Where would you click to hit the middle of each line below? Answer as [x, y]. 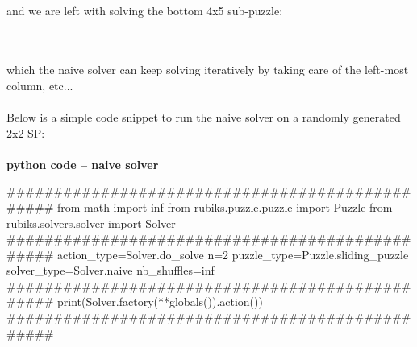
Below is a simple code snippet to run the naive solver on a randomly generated [204, 116]
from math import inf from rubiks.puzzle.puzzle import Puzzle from [225, 207]
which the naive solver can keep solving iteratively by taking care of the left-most [208, 70]
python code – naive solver [83, 164]
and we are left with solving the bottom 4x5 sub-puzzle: [145, 11]
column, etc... [40, 85]
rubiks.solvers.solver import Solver [91, 223]
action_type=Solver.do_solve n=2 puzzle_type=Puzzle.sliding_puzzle [233, 254]
